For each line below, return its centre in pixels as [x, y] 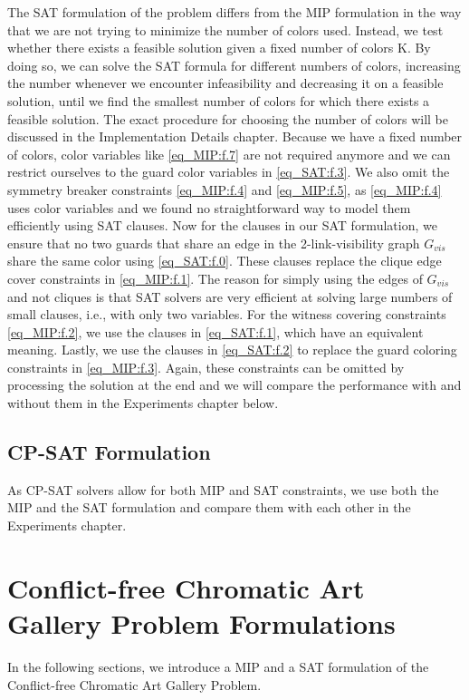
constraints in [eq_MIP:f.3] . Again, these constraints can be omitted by [206, 367]
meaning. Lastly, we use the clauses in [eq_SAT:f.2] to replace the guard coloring [232, 350]
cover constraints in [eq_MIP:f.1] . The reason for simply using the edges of [215, 278]
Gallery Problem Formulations [201, 623]
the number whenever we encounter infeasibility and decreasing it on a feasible [225, 83]
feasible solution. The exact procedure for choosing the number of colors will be [228, 118]
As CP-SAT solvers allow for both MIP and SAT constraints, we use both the [223, 489]
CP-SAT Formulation [109, 452]
